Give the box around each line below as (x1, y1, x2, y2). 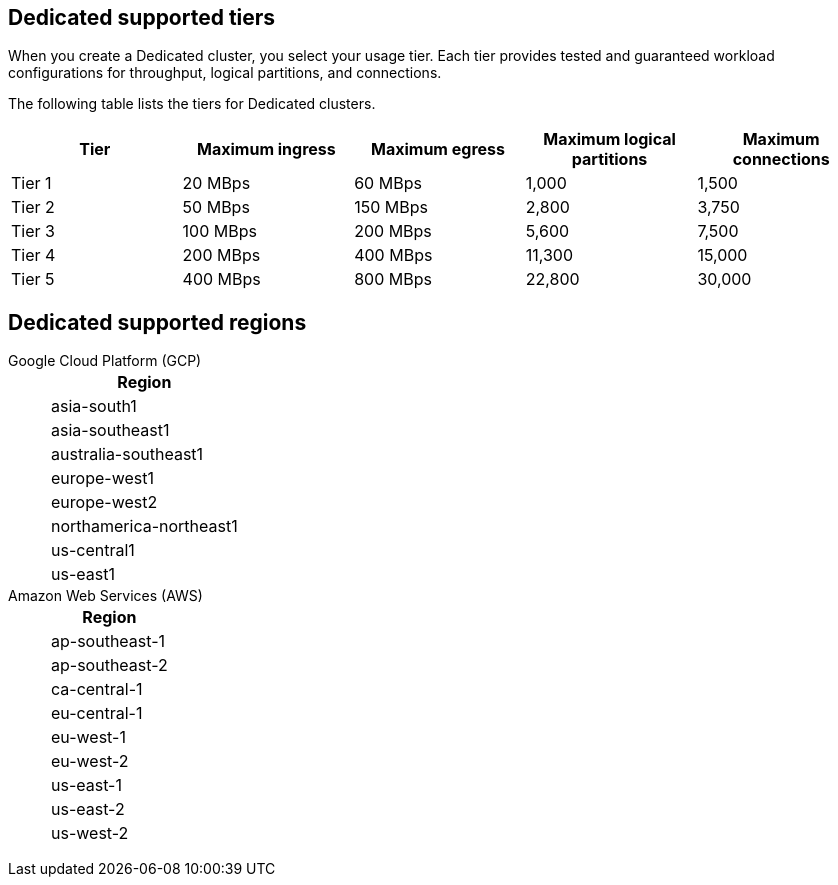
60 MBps (354, 173, 422, 194)
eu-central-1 (51, 703, 143, 724)
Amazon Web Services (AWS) (8, 587, 203, 605)
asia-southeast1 (51, 420, 170, 441)
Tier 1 (11, 173, 52, 194)
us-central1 (51, 540, 135, 561)
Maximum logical (543, 129, 676, 150)
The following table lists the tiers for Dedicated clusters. (8, 95, 376, 113)
